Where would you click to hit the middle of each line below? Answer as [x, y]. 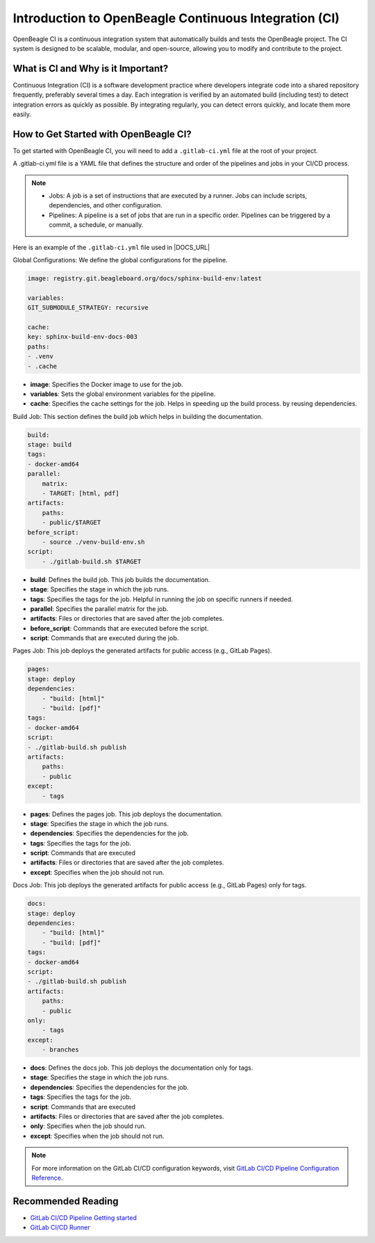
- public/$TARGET [72, 523]
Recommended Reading [66, 1201]
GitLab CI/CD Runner [60, 1228]
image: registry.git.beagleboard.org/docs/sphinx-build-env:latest [145, 279]
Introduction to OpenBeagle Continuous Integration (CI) [176, 18]
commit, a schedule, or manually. [96, 225]
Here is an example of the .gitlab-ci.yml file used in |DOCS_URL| [111, 247]
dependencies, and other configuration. [106, 205]
